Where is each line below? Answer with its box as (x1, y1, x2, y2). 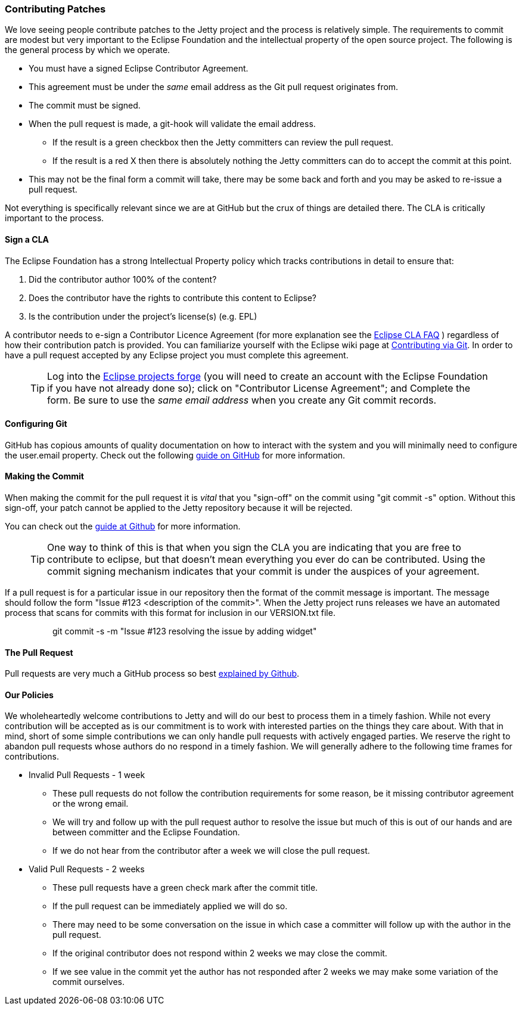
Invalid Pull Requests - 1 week (29, 770, 145, 780)
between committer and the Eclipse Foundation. (52, 827, 240, 838)
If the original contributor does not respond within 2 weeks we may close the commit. (52, 948, 387, 959)
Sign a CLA (5, 234, 49, 244)
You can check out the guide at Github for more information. (5, 521, 241, 532)
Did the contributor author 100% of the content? (29, 274, 217, 284)
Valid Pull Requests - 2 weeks (29, 864, 145, 875)
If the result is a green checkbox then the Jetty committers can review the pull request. (52, 137, 393, 148)
